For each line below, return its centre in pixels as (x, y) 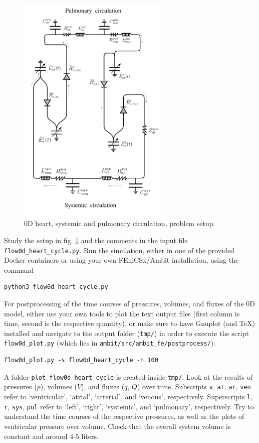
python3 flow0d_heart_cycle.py (56, 287)
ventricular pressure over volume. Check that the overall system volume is (117, 426)
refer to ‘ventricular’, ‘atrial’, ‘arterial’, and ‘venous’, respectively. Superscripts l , (128, 396)
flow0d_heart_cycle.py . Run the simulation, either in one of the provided (119, 250)
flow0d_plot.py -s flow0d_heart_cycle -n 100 (81, 360)
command (19, 269)
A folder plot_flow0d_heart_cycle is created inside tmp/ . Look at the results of (128, 376)
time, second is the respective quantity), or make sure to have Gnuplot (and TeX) (129, 323)
